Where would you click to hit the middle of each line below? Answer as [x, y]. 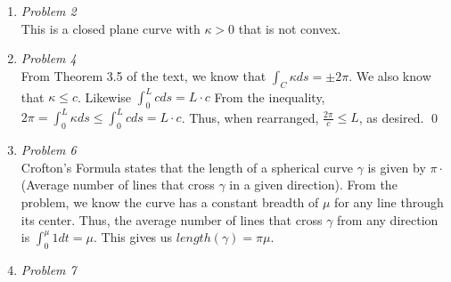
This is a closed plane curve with [111, 28]
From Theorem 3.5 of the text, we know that [143, 75]
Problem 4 [49, 58]
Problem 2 [49, 11]
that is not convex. [290, 28]
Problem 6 [49, 150]
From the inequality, [270, 97]
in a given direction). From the [313, 185]
